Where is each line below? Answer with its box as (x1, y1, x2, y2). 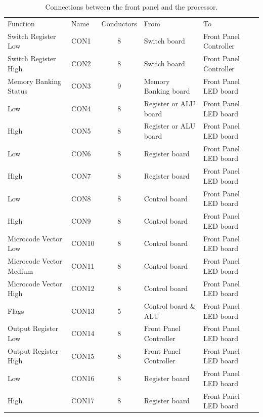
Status (8, 86, 27, 96)
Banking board (144, 86, 190, 96)
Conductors (101, 18, 137, 28)
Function (8, 18, 35, 28)
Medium (8, 265, 33, 276)
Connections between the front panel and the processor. (45, 2, 218, 12)
